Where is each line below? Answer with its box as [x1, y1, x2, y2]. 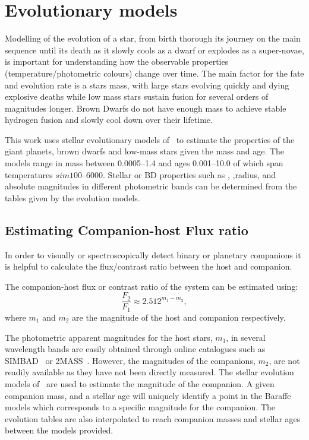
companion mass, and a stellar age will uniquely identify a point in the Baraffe [5, 389, 291, 401]
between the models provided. [5, 424, 113, 436]
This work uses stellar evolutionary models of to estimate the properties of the [5, 133, 295, 145]
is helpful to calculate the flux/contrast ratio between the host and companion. [5, 260, 292, 273]
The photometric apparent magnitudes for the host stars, [5, 331, 213, 343]
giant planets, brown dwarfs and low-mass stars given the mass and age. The [5, 145, 285, 157]
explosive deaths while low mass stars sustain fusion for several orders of [5, 90, 269, 103]
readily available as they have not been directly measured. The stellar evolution [5, 366, 294, 378]
